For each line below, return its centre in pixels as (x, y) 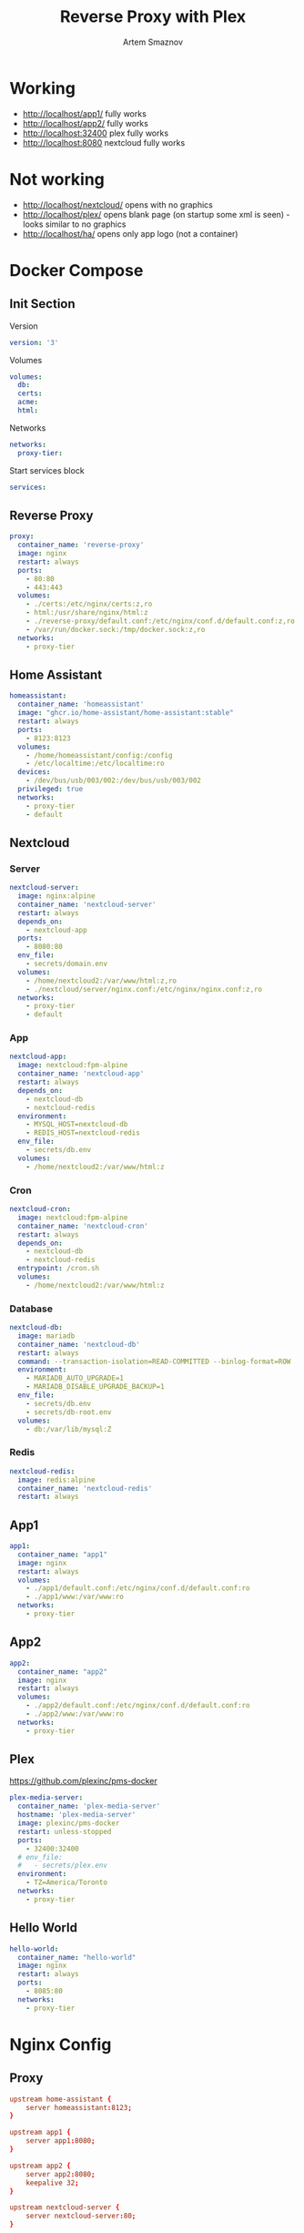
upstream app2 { (40, 2166)
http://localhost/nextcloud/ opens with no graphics (118, 204)
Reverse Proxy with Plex (153, 17)
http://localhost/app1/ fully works (85, 113)
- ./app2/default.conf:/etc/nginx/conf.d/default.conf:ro (138, 1706)
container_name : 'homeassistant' (81, 704)
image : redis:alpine (56, 1480)
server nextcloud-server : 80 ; (81, 2216)
